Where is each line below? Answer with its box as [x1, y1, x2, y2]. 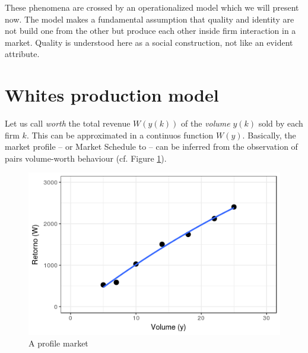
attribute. [5, 48, 40, 60]
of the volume [181, 117, 230, 130]
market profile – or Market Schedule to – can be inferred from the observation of [5, 140, 298, 153]
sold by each [258, 117, 303, 130]
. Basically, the [242, 128, 296, 141]
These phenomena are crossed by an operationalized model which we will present [5, 1, 299, 13]
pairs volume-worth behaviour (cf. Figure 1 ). [5, 152, 167, 164]
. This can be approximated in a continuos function [26, 128, 214, 141]
